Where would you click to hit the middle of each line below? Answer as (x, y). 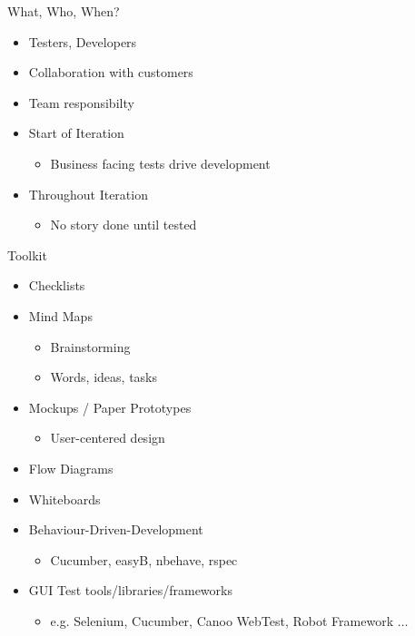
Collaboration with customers (111, 72)
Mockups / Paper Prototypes (110, 407)
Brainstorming (90, 346)
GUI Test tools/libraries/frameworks (130, 590)
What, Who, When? (64, 11)
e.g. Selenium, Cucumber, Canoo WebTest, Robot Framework (222, 620)
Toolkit (27, 254)
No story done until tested (124, 225)
